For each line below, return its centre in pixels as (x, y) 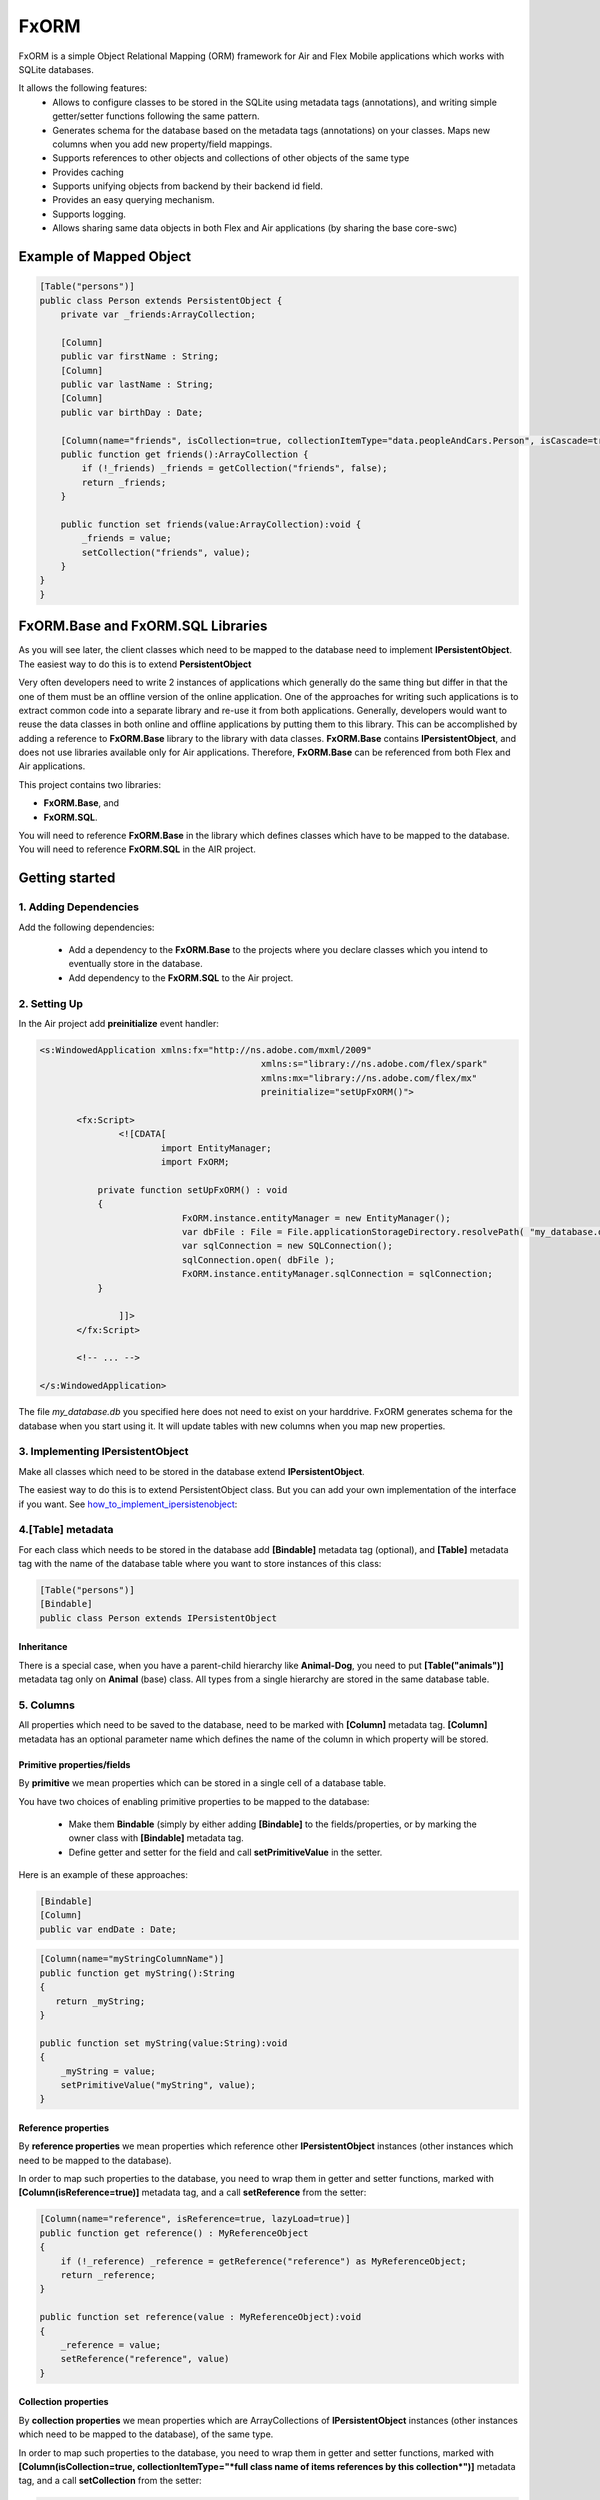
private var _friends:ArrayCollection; (158, 314)
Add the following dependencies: (86, 927)
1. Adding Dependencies (79, 907)
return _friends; (124, 482)
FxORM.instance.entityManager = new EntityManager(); (316, 1218)
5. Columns (46, 1705)
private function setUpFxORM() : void (192, 1189)
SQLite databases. (56, 69)
